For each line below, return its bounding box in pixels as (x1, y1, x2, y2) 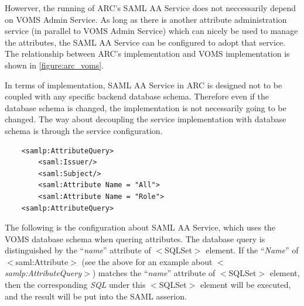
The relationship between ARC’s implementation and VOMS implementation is (5, 47, 290, 60)
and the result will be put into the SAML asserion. (5, 290, 187, 302)
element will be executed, (200, 279, 291, 291)
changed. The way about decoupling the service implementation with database (5, 113, 286, 125)
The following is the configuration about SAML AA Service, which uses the (5, 221, 276, 233)
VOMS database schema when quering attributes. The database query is (5, 232, 265, 245)
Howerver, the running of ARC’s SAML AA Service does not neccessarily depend (5, 2, 296, 13)
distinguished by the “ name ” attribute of (5, 244, 151, 256)
